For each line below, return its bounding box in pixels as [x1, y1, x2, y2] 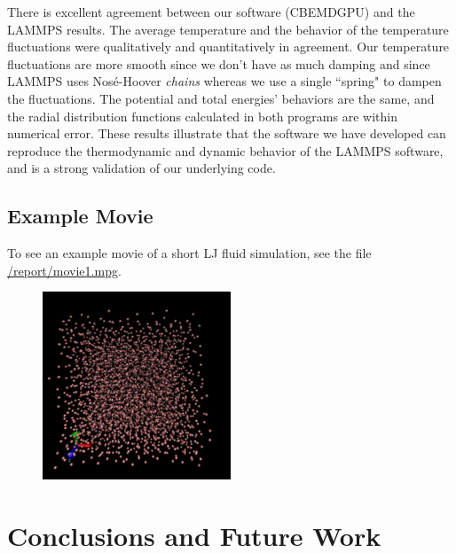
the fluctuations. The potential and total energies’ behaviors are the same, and [7, 89, 435, 107]
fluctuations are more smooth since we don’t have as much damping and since [7, 54, 430, 73]
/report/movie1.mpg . [7, 261, 122, 279]
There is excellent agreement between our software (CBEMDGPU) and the [7, 3, 415, 20]
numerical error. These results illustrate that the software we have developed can [7, 124, 446, 143]
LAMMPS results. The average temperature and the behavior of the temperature [7, 19, 449, 38]
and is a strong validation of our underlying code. [7, 159, 276, 177]
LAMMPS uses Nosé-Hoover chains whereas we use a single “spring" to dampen [7, 72, 442, 90]
